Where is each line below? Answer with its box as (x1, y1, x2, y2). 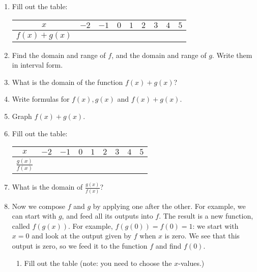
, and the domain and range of (111, 49, 207, 60)
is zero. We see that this (164, 230, 240, 241)
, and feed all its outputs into (62, 210, 153, 221)
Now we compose (12, 200, 66, 211)
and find (155, 240, 182, 251)
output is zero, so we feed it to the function (12, 240, 148, 251)
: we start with (192, 220, 239, 231)
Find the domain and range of (12, 49, 106, 60)
